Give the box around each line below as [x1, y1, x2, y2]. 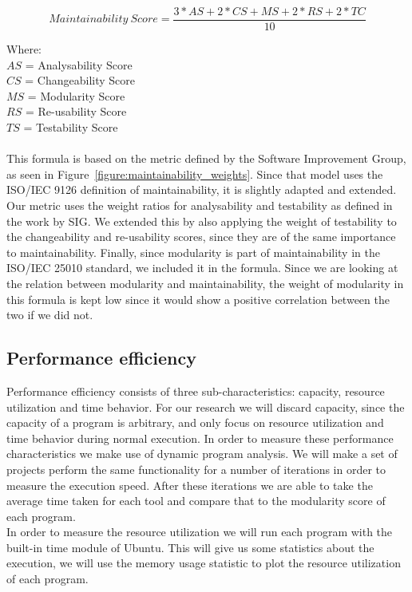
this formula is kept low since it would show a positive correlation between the [6, 290, 390, 307]
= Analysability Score [25, 56, 133, 73]
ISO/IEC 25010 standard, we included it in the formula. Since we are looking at [6, 259, 398, 276]
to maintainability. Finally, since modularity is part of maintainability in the [6, 243, 380, 260]
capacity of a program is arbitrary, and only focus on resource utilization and [6, 414, 384, 431]
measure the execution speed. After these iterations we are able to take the [6, 476, 373, 493]
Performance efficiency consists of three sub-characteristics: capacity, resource [6, 382, 385, 399]
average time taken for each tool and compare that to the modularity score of [6, 492, 386, 509]
